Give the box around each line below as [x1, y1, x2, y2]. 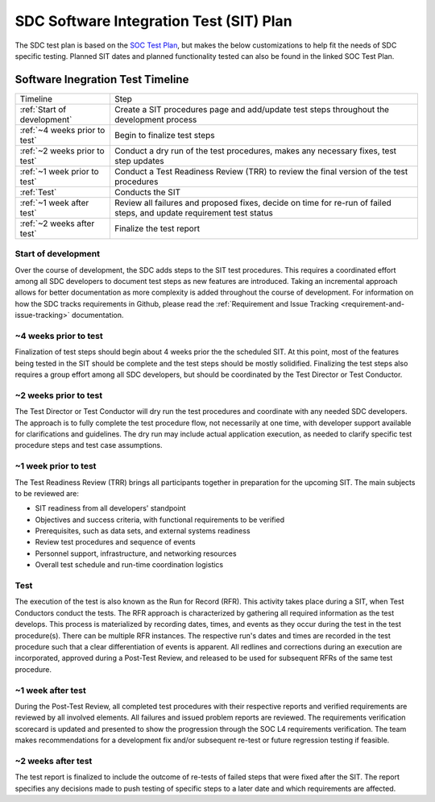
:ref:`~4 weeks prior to [19, 124, 106, 136]
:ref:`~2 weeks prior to [19, 145, 105, 157]
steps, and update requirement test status [114, 207, 273, 218]
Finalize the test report [114, 223, 201, 234]
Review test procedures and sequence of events [35, 537, 197, 547]
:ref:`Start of [19, 103, 67, 115]
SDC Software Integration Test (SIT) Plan [14, 12, 293, 30]
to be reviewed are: [14, 488, 80, 498]
